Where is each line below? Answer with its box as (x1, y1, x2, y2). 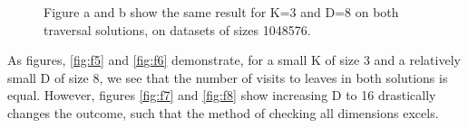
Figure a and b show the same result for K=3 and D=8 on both (44, 3, 399, 21)
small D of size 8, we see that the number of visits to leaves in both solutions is (7, 68, 448, 87)
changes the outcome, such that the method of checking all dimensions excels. (7, 103, 439, 122)
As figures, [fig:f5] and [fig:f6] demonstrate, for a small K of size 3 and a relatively (7, 50, 461, 69)
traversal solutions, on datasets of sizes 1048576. (44, 20, 311, 39)
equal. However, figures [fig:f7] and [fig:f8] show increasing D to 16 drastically (7, 86, 436, 105)
